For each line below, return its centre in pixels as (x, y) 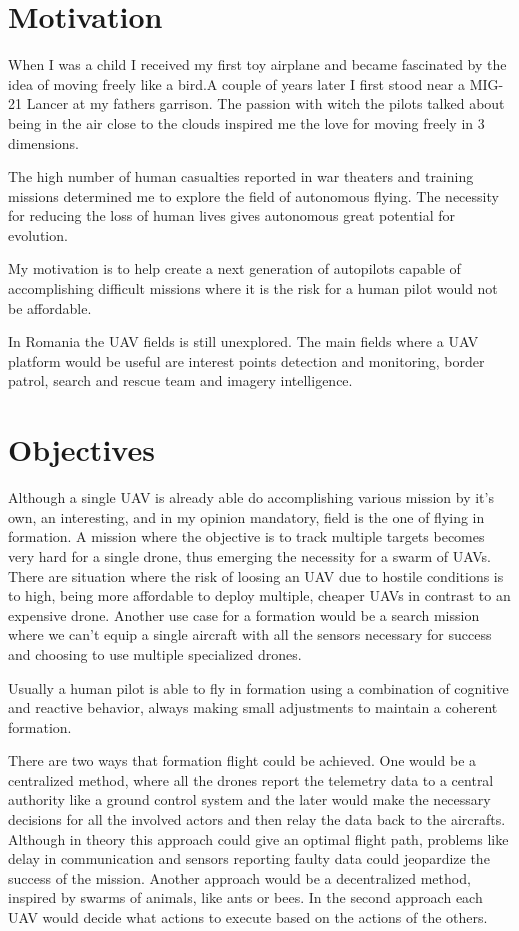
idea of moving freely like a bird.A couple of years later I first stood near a (237, 83)
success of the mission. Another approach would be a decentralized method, (239, 877)
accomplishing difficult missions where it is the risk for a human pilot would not (253, 288)
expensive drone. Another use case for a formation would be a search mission (244, 614)
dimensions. (43, 142)
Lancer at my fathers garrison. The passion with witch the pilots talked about (265, 103)
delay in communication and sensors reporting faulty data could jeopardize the (249, 858)
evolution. (38, 234)
